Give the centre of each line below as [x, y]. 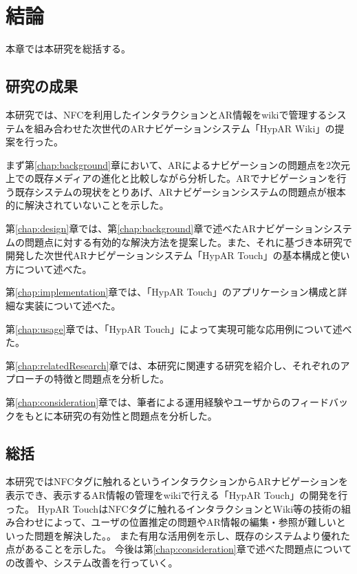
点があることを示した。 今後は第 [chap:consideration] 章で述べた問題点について [179, 549]
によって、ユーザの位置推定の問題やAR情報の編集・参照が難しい [190, 522]
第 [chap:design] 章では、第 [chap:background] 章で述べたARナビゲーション [164, 228]
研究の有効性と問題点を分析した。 [140, 415]
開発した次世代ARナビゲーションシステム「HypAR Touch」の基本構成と [168, 255]
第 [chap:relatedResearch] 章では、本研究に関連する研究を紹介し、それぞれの [173, 365]
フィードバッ [320, 402]
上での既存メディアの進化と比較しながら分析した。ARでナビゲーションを [171, 178]
